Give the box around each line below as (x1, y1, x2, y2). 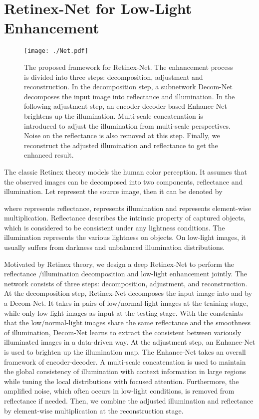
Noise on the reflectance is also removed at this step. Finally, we (24, 130, 220, 141)
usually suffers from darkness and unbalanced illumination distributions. (4, 242, 225, 252)
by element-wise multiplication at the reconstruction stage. (4, 405, 184, 416)
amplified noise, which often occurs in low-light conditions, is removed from (4, 386, 235, 396)
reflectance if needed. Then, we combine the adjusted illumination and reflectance (4, 395, 254, 406)
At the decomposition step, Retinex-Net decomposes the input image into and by (4, 288, 253, 298)
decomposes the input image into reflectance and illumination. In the (24, 91, 235, 101)
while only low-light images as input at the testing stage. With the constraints (4, 307, 244, 318)
